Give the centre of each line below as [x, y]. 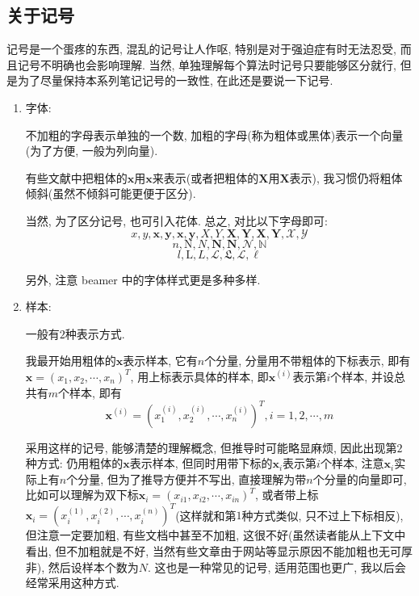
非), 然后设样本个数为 [82, 567]
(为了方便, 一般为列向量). [92, 151]
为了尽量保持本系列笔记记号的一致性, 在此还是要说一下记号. [175, 80]
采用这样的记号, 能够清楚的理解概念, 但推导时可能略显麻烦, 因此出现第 [211, 447]
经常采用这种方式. [72, 583]
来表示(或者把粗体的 [205, 177]
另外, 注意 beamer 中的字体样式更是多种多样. [143, 279]
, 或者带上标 [287, 495]
